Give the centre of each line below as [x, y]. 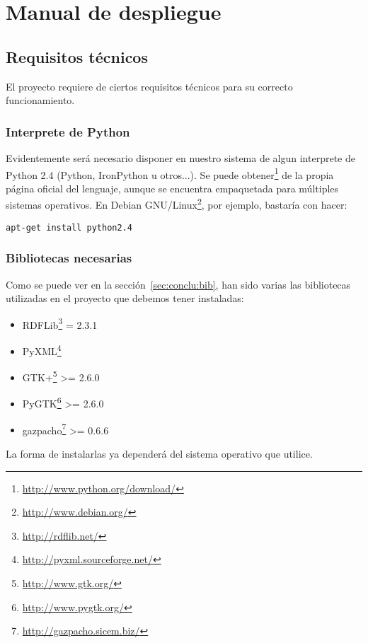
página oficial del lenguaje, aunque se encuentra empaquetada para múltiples [172, 188]
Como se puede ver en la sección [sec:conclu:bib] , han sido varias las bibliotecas [178, 284]
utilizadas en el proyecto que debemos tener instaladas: [125, 298]
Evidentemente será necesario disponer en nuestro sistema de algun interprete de [180, 157]
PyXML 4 [42, 349]
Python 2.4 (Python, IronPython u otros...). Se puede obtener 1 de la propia [170, 173]
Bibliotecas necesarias [69, 258]
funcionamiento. [40, 100]
